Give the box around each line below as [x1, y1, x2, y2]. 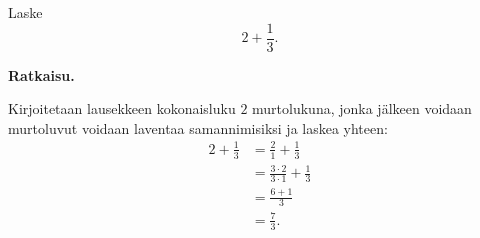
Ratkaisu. [8, 64, 75, 85]
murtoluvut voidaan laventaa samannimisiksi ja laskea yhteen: [8, 117, 388, 138]
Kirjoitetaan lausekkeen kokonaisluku [8, 98, 236, 119]
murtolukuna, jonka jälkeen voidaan [252, 98, 472, 119]
